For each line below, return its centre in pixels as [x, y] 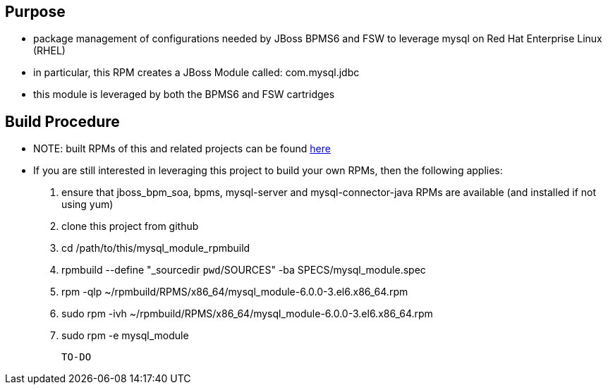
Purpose [35, 12]
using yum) [87, 205]
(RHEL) [49, 51]
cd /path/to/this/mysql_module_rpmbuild [156, 248]
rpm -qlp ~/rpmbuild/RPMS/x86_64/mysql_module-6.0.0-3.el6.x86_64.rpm [235, 292]
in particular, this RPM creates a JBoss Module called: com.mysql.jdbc [196, 73]
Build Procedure [62, 121]
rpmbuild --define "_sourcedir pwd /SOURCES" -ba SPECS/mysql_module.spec [244, 270]
